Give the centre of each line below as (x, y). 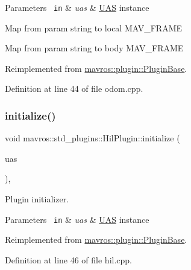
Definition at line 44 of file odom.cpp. (74, 88)
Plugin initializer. (37, 199)
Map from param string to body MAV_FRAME (94, 48)
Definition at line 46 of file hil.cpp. (69, 259)
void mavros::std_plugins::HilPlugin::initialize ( (92, 138)
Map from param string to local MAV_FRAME (94, 27)
